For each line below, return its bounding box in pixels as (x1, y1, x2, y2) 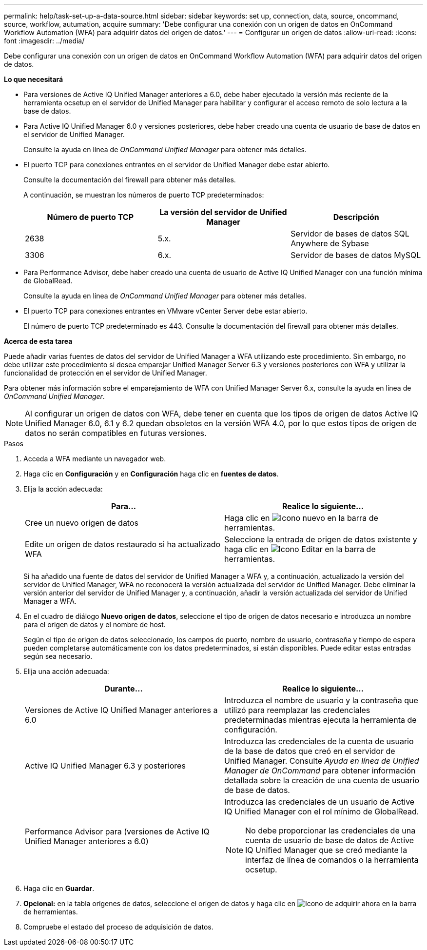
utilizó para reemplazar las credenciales (224, 705, 370, 715)
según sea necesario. (23, 652, 93, 660)
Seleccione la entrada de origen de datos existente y (224, 534, 417, 544)
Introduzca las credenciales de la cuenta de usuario (224, 736, 414, 746)
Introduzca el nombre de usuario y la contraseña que (224, 695, 418, 705)
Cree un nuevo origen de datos (25, 518, 138, 528)
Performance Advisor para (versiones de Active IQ (25, 827, 210, 836)
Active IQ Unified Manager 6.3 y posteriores (25, 761, 186, 771)
